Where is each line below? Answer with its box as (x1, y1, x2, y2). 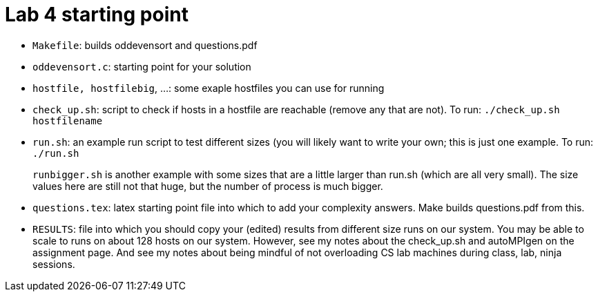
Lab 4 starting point (5, 3, 189, 26)
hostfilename (32, 115, 103, 126)
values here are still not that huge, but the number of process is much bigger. (32, 180, 383, 192)
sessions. (32, 258, 75, 270)
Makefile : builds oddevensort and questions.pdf (32, 39, 258, 51)
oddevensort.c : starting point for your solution (32, 60, 251, 73)
